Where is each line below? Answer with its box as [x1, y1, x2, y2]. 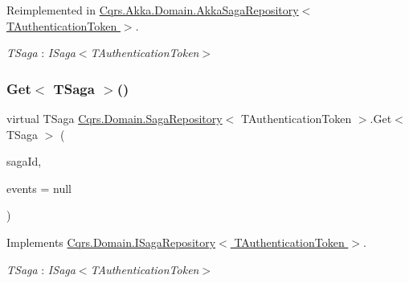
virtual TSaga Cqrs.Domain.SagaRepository [6, 110, 223, 126]
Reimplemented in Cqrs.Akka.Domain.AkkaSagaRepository [6, 2, 299, 18]
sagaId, [6, 153, 42, 170]
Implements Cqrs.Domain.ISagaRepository [6, 233, 216, 250]
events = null [6, 179, 72, 196]
